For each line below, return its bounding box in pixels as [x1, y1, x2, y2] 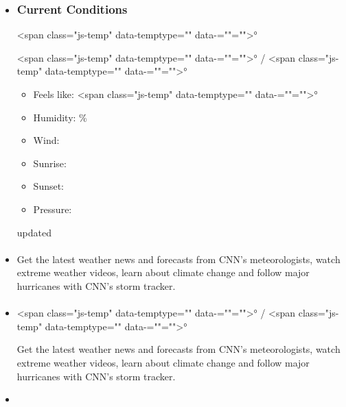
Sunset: [33, 179, 65, 193]
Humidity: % [33, 110, 87, 124]
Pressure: [33, 201, 72, 216]
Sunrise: [33, 156, 67, 170]
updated [16, 225, 51, 239]
